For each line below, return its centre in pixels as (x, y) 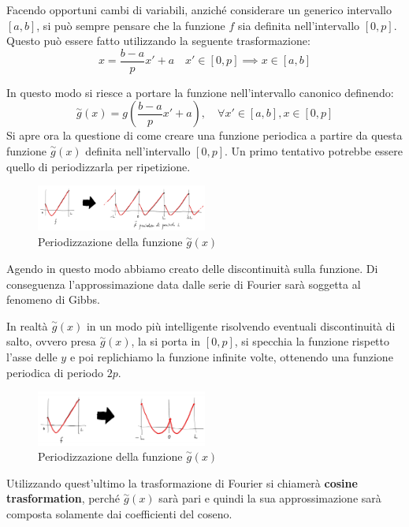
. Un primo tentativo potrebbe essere (314, 151)
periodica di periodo (55, 372)
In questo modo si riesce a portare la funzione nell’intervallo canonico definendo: (200, 92)
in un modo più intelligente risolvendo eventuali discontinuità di (241, 325)
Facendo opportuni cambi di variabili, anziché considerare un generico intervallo (199, 9)
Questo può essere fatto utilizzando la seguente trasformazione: (158, 41)
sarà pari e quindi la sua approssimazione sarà (270, 498)
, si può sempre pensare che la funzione (131, 25)
